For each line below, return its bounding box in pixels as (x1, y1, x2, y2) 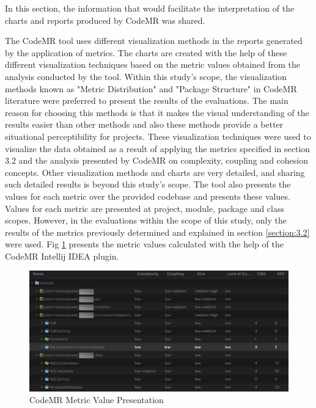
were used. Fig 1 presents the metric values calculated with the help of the (5, 238, 284, 250)
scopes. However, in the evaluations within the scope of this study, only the (5, 214, 287, 227)
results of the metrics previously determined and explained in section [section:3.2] (5, 225, 310, 238)
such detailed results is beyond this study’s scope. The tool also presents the (5, 178, 291, 191)
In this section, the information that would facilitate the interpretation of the (5, 2, 295, 14)
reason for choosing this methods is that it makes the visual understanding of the (5, 106, 309, 118)
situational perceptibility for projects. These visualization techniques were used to (5, 129, 311, 142)
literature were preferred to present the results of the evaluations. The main (5, 94, 288, 107)
